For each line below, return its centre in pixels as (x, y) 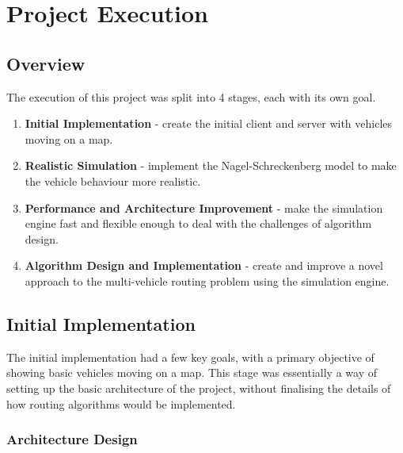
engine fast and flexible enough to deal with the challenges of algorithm (198, 223)
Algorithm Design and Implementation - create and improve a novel (204, 265)
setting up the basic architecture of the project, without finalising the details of (199, 388)
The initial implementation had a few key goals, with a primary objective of (190, 357)
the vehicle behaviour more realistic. (113, 180)
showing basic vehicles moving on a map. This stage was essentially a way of (192, 372)
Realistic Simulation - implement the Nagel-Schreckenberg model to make (211, 165)
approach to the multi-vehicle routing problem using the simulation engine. (207, 280)
